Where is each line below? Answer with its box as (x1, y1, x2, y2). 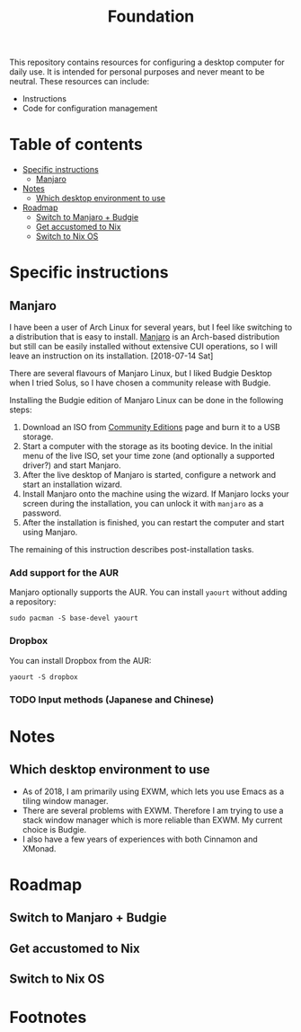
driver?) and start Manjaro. (22, 460, 121, 471)
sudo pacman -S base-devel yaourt (9, 613, 139, 623)
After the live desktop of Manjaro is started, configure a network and (22, 470, 277, 481)
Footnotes (9, 1008, 87, 1028)
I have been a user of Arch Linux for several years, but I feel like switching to (9, 322, 293, 333)
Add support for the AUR (9, 567, 120, 579)
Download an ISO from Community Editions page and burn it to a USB (22, 422, 280, 433)
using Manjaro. (22, 527, 78, 538)
